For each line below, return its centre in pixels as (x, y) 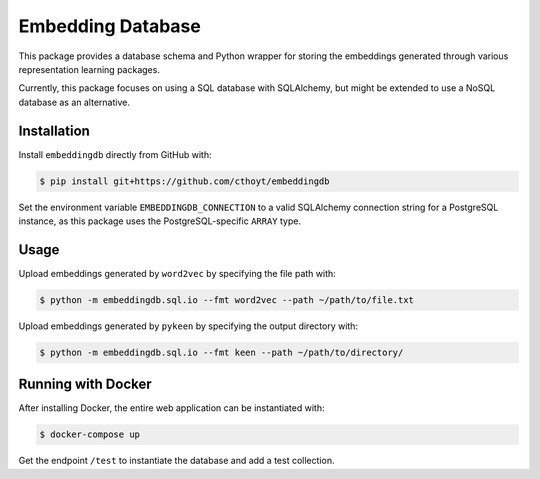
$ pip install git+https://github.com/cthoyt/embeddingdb (184, 181)
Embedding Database (110, 26)
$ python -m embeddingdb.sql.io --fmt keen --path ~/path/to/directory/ (221, 352)
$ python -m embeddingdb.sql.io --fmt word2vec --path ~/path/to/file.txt (227, 299)
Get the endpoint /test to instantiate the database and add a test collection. (176, 461)
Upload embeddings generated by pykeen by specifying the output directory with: (188, 326)
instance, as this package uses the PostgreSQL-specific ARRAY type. (160, 221)
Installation (54, 130)
